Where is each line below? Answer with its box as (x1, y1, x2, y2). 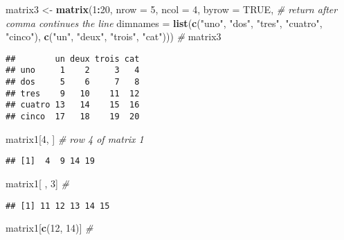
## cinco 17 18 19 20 (6, 112, 140, 122)
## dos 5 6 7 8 (6, 77, 140, 87)
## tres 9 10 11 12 (6, 88, 140, 98)
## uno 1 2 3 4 (6, 65, 140, 76)
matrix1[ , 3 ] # (6, 175, 70, 190)
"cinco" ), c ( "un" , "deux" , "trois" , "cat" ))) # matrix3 (6, 29, 221, 44)
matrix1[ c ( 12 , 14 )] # (6, 221, 93, 235)
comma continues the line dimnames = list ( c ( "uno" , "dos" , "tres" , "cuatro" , (6, 15, 323, 30)
